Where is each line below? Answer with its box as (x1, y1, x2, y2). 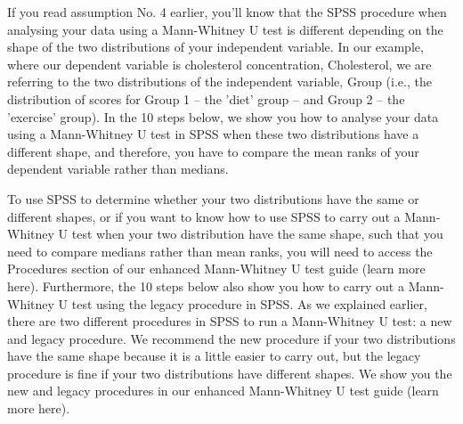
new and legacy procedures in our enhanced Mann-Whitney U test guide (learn (7, 381, 439, 400)
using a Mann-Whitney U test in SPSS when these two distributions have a (7, 125, 419, 143)
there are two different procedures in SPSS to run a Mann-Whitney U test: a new (7, 312, 452, 330)
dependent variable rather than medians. (7, 159, 229, 178)
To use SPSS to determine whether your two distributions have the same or (7, 189, 419, 208)
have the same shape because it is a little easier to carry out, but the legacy (7, 347, 421, 365)
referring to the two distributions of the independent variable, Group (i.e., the (7, 72, 432, 91)
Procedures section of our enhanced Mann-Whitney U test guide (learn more (7, 259, 426, 278)
